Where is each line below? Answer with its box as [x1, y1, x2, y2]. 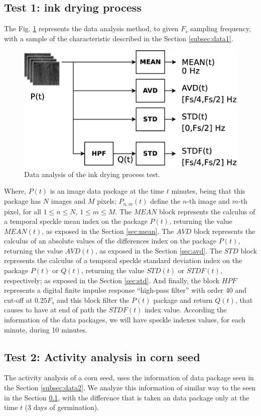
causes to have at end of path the [4, 304, 106, 315]
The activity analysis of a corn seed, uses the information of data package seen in [4, 372, 254, 383]
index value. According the [145, 304, 227, 315]
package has [4, 196, 41, 206]
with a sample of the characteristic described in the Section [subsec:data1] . [4, 33, 233, 43]
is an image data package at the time [50, 186, 164, 196]
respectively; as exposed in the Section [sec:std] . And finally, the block [4, 275, 219, 285]
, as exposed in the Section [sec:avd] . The [95, 245, 222, 256]
